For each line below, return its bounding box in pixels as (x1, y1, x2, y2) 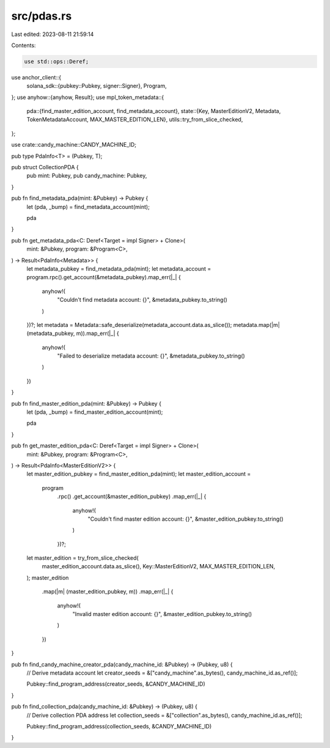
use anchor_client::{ (11, 73, 62, 81)
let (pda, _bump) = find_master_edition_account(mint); (26, 408, 163, 416)
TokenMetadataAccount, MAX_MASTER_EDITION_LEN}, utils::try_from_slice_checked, (26, 116, 243, 123)
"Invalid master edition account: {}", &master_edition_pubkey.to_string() (72, 610, 252, 618)
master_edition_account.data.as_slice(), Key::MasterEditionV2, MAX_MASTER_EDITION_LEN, (42, 563, 275, 570)
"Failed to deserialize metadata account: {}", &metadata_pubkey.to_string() (57, 352, 246, 360)
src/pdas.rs (11, 9, 72, 23)
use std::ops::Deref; (24, 58, 89, 65)
